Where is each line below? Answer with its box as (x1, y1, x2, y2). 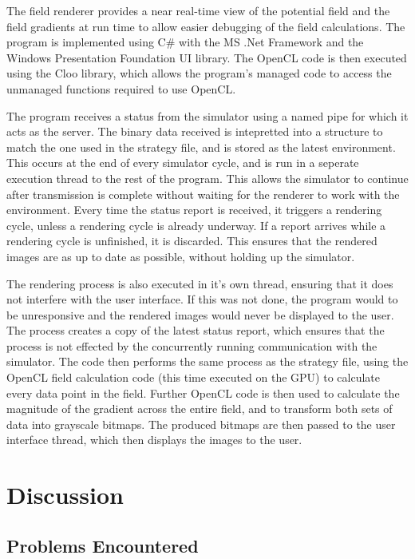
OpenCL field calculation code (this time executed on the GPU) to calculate (6, 369, 380, 386)
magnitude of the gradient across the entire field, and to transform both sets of (6, 400, 393, 417)
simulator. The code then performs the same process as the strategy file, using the (6, 353, 409, 370)
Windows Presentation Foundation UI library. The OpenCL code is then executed (6, 49, 407, 65)
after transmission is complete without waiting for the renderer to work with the (6, 185, 400, 202)
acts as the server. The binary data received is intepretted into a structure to (6, 123, 383, 140)
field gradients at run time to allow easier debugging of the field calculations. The (6, 18, 405, 34)
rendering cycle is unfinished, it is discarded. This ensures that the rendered (6, 232, 377, 249)
